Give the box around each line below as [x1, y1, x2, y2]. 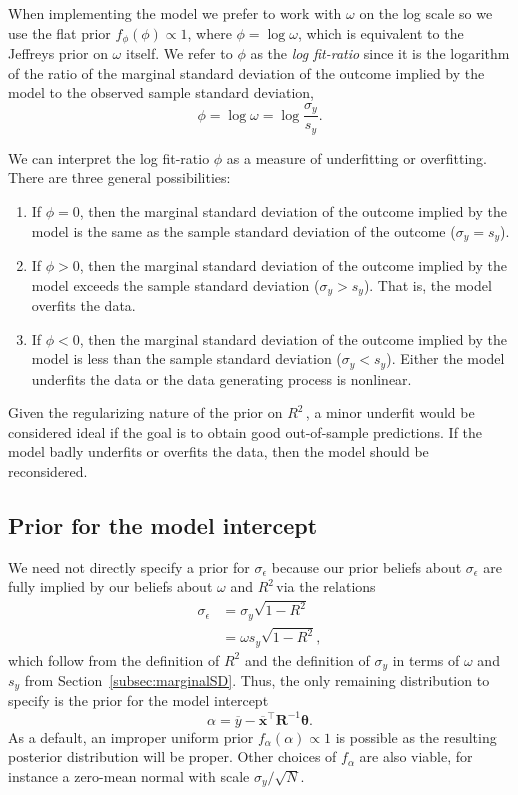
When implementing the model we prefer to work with [8, 3, 342, 23]
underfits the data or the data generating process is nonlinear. [31, 368, 412, 389]
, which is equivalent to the [297, 22, 464, 43]
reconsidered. [8, 461, 88, 482]
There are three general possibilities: [8, 167, 231, 188]
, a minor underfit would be [305, 402, 475, 423]
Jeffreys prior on [8, 43, 108, 64]
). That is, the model [363, 274, 492, 295]
